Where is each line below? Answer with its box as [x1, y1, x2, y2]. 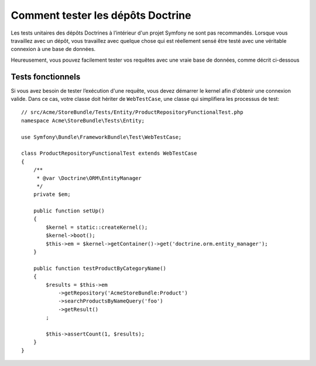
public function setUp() [33, 208, 105, 214]
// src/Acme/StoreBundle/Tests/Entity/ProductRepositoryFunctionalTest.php [21, 109, 243, 116]
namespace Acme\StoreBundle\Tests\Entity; [21, 117, 145, 124]
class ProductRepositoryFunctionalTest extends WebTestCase [21, 150, 197, 157]
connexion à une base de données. [11, 46, 96, 53]
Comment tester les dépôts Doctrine [11, 9, 191, 22]
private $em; [33, 191, 71, 198]
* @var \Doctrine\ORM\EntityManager [36, 175, 142, 181]
